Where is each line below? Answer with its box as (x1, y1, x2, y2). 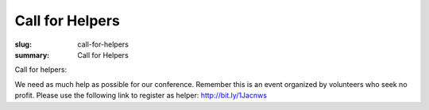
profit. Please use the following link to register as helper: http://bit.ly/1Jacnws (14, 91, 268, 101)
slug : (14, 40, 32, 49)
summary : (14, 50, 50, 59)
